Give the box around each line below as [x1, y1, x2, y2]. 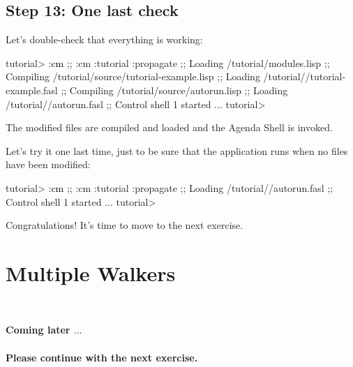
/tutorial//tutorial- [263, 69, 346, 84]
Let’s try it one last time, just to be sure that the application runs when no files [6, 143, 348, 158]
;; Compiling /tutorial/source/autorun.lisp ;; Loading [61, 82, 288, 97]
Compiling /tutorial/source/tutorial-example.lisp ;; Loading [6, 69, 260, 84]
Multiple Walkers [6, 258, 176, 287]
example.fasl [6, 82, 58, 97]
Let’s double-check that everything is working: [6, 32, 203, 47]
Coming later [6, 322, 70, 337]
